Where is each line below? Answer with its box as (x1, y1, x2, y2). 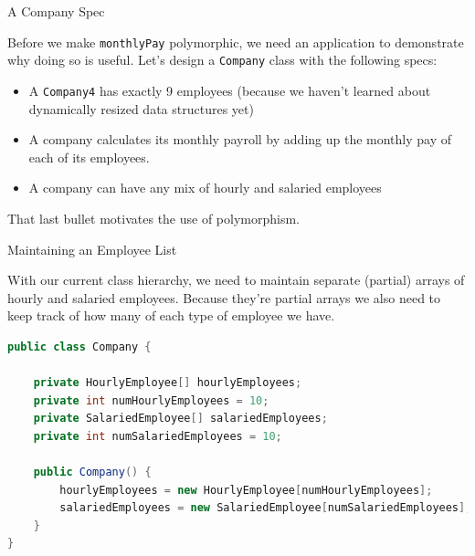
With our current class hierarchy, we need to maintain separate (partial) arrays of (7, 270, 465, 289)
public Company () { (33, 466, 152, 479)
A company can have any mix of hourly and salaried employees (28, 178, 382, 197)
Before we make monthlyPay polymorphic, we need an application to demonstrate (7, 32, 464, 51)
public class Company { (7, 340, 152, 353)
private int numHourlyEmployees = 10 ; (33, 393, 269, 407)
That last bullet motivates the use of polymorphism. (7, 208, 301, 227)
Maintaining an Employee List (7, 239, 177, 258)
